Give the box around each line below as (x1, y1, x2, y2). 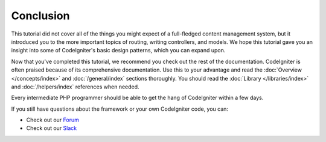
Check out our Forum (26, 116, 80, 123)
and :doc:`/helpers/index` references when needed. (11, 83, 139, 90)
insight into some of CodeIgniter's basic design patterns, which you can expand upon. (11, 47, 226, 54)
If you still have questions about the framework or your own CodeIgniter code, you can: (11, 105, 229, 113)
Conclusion (11, 9, 70, 22)
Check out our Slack (26, 125, 77, 132)
